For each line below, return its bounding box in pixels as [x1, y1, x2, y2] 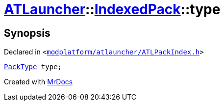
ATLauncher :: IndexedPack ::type [4, 1, 221, 18]
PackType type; [4, 63, 62, 71]
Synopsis [4, 26, 50, 39]
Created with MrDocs [4, 78, 73, 86]
